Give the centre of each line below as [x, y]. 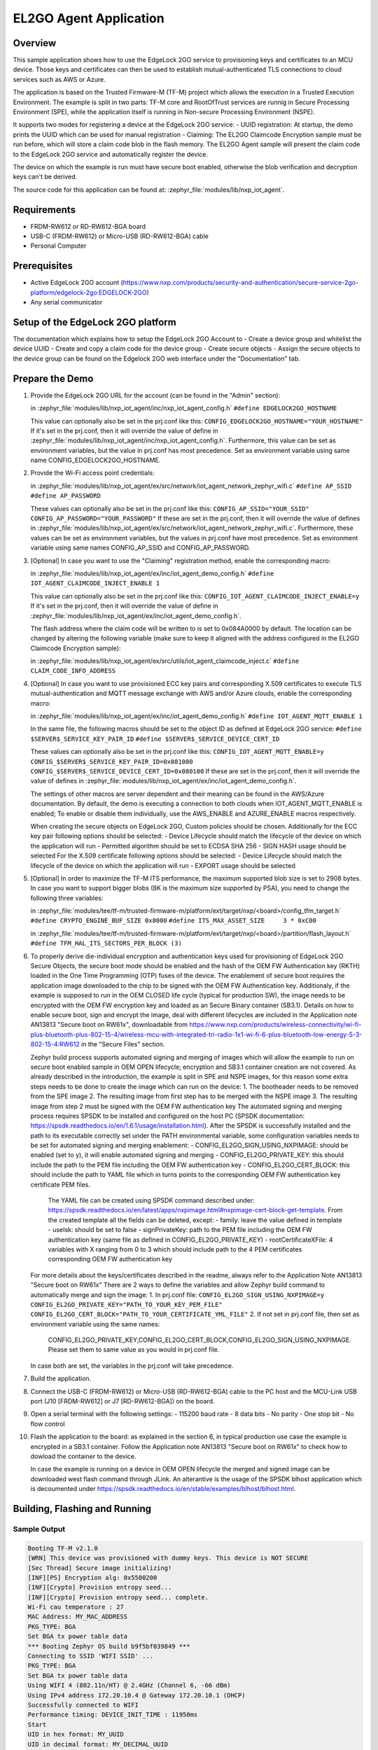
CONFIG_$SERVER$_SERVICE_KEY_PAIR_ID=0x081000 [112, 762]
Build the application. [61, 1378]
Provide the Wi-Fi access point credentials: [92, 473]
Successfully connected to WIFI [83, 1705]
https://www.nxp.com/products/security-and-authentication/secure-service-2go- [241, 283]
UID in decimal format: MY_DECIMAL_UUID [98, 1744]
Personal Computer [58, 246]
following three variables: [67, 898]
